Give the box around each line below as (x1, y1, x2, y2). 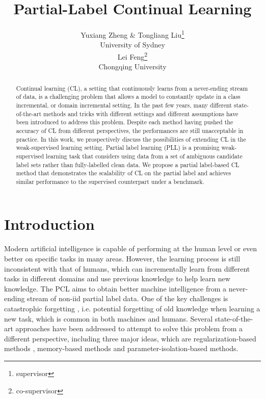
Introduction (4, 214, 95, 234)
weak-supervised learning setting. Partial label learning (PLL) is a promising (16, 143, 220, 152)
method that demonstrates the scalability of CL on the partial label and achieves (16, 169, 231, 177)
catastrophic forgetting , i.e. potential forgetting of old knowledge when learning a (4, 303, 260, 313)
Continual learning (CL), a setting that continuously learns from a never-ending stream (16, 84, 248, 92)
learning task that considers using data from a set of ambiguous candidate (46, 151, 243, 160)
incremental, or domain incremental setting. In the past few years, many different (16, 100, 232, 109)
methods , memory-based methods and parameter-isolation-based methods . (4, 343, 238, 354)
